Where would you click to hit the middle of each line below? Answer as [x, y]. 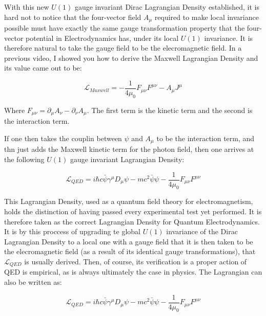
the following [24, 159]
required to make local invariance [207, 17]
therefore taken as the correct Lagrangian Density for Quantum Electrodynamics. [132, 221]
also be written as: [33, 282]
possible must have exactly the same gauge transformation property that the [125, 28]
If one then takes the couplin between [63, 138]
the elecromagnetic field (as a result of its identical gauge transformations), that [130, 251]
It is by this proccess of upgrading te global [72, 231]
